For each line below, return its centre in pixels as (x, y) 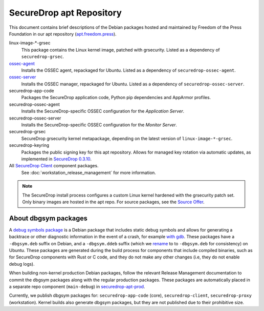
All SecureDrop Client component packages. (54, 166)
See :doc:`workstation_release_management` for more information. (89, 173)
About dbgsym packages (48, 218)
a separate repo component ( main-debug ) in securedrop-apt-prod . (77, 286)
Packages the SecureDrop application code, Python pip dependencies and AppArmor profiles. (116, 97)
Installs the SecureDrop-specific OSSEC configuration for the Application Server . (103, 111)
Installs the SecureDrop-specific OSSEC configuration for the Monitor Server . (99, 125)
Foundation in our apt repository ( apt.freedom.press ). (63, 34)
